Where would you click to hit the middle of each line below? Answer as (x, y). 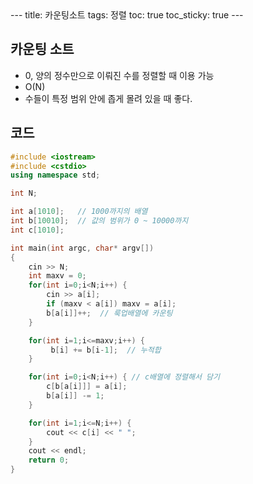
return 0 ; (49, 460)
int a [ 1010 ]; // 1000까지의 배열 (79, 212)
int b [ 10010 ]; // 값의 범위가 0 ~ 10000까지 (99, 221)
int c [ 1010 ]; (37, 230)
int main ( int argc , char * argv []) (82, 248)
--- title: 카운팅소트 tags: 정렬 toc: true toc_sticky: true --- (127, 15)
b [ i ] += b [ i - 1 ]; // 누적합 (106, 350)
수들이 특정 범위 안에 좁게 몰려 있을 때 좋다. (108, 98)
